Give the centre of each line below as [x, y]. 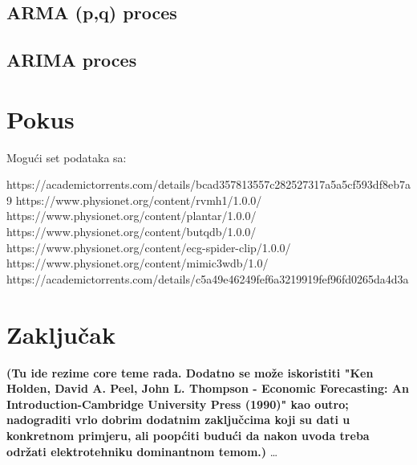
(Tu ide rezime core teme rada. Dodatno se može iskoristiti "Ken [190, 372]
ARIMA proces [72, 60]
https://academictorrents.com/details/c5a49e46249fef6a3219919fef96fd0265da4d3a [208, 278]
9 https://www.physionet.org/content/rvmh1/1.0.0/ [134, 200]
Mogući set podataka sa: [67, 157]
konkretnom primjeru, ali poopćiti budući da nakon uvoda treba [188, 435]
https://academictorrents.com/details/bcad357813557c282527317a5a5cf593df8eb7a [208, 184]
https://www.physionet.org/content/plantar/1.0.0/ [132, 216]
